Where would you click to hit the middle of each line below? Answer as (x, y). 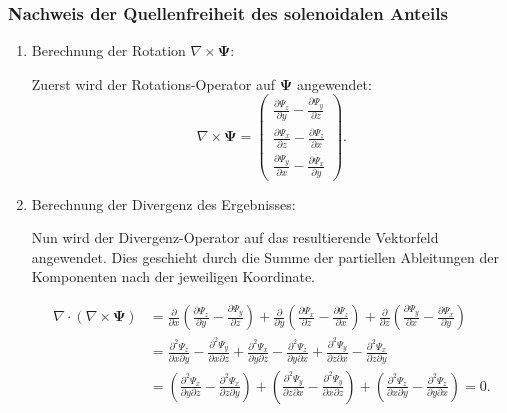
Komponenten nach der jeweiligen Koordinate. (173, 276)
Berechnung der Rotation (108, 50)
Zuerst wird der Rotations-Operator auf (153, 83)
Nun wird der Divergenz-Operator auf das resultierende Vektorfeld (235, 237)
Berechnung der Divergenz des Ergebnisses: (163, 203)
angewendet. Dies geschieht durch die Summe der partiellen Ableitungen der (265, 256)
